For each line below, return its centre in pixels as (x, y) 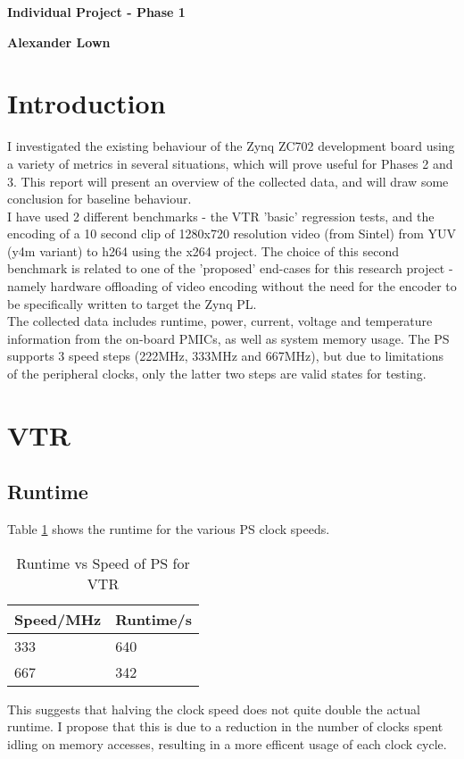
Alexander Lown (59, 42)
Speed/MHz (58, 619)
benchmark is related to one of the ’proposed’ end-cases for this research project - (230, 268)
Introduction (87, 103)
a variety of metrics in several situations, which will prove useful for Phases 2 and (230, 163)
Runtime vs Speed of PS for (103, 563)
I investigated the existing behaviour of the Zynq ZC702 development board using (231, 146)
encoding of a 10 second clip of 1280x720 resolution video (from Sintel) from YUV (232, 234)
